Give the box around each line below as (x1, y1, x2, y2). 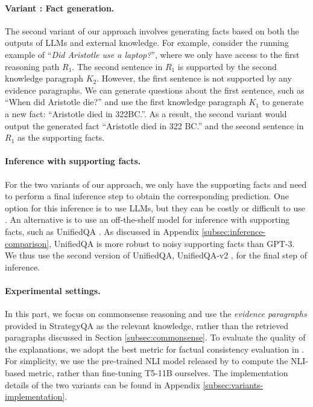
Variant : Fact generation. (5, 1, 115, 14)
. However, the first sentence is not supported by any (96, 72, 292, 85)
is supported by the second (177, 60, 277, 72)
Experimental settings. (5, 284, 101, 296)
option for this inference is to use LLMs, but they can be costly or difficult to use (5, 201, 305, 214)
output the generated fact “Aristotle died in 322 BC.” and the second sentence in (5, 119, 304, 132)
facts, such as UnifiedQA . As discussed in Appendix (5, 225, 199, 237)
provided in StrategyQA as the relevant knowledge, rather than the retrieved (5, 319, 289, 332)
